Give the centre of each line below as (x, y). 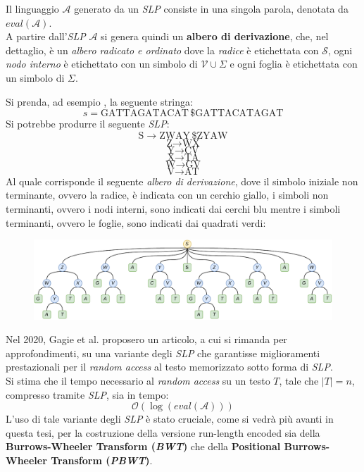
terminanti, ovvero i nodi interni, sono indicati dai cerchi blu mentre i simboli (173, 208)
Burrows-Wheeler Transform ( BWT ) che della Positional (143, 446)
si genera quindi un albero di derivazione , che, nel (215, 36)
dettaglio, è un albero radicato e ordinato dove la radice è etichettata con (162, 50)
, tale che (299, 380)
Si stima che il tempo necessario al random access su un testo (138, 380)
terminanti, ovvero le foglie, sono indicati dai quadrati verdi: (136, 222)
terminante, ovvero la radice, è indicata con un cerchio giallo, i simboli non (167, 195)
